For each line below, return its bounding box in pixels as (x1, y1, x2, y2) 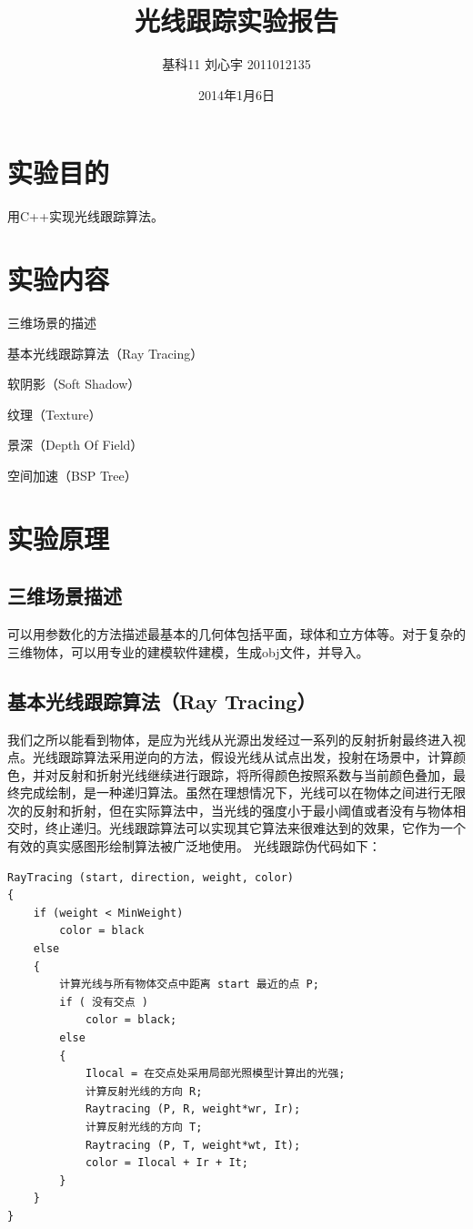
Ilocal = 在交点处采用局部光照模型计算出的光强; (85, 1067, 346, 1081)
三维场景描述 (7, 582, 122, 610)
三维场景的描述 (7, 312, 96, 331)
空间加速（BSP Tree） (7, 465, 137, 484)
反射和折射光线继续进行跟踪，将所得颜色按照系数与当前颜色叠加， (57, 765, 453, 784)
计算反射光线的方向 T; (85, 1120, 203, 1133)
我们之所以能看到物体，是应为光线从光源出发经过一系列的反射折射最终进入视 (7, 729, 466, 748)
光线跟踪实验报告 (134, 2, 338, 39)
